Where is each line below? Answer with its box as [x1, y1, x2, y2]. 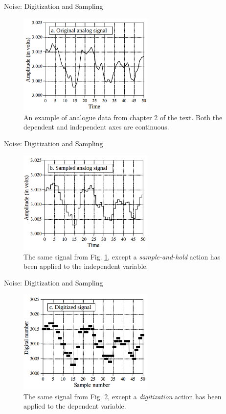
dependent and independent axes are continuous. [23, 122, 169, 132]
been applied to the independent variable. [23, 261, 148, 271]
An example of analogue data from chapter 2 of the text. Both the [23, 112, 223, 122]
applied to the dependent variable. [23, 401, 126, 411]
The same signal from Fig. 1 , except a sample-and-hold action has [23, 251, 221, 261]
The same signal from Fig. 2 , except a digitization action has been [23, 391, 222, 401]
